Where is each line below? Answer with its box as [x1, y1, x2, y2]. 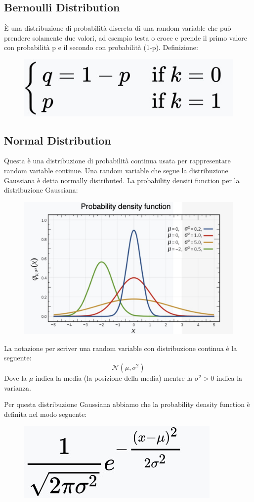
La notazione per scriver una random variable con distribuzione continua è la [4, 343, 237, 353]
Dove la [4, 373, 27, 383]
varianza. [4, 382, 31, 393]
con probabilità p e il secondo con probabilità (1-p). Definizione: [4, 42, 198, 52]
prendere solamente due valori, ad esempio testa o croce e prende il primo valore [4, 32, 247, 43]
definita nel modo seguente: [4, 408, 87, 419]
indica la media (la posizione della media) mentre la [35, 373, 193, 383]
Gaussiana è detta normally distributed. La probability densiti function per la [4, 175, 240, 185]
